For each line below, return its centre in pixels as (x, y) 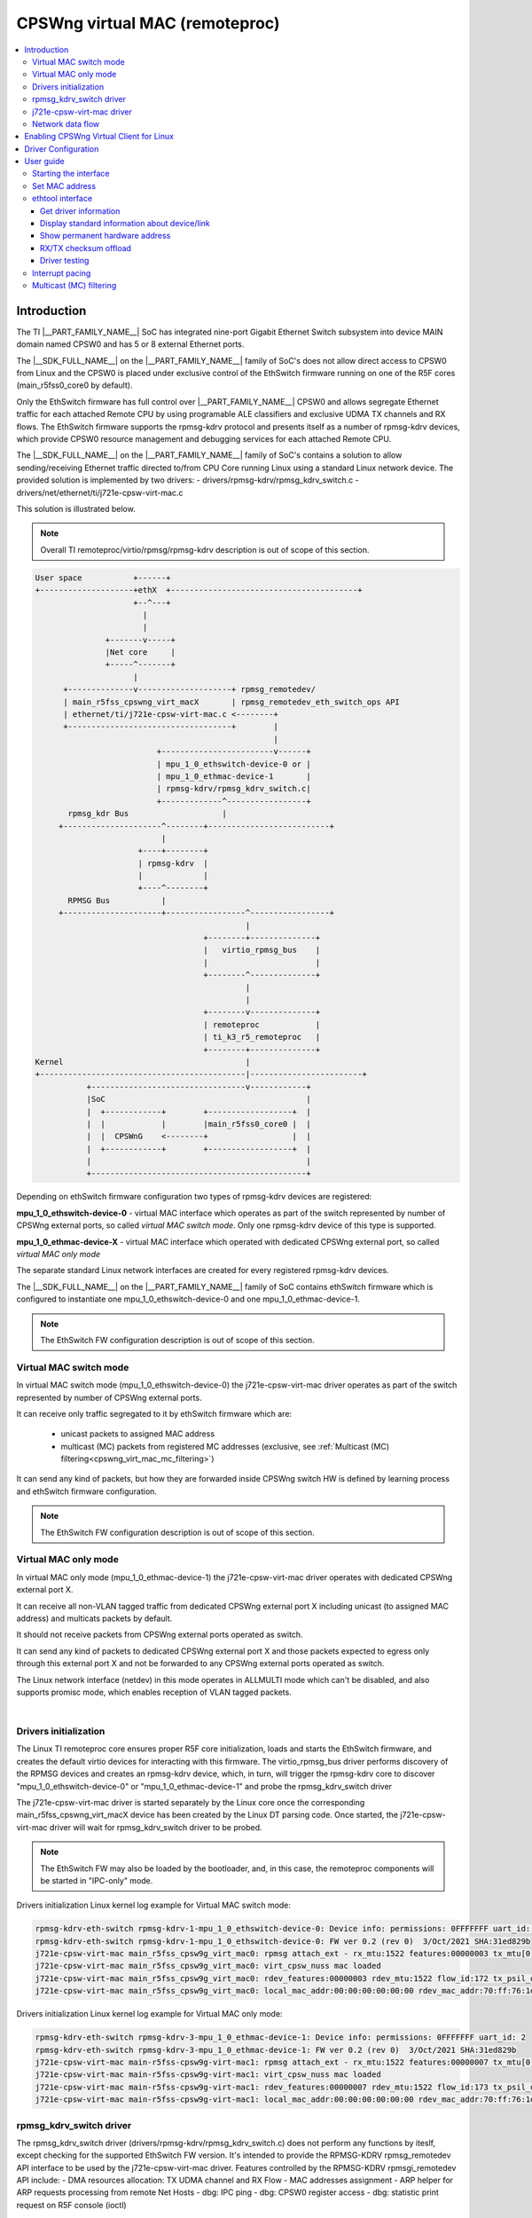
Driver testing (65, 261)
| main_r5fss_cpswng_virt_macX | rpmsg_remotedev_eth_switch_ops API (232, 702)
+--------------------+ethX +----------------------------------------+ (199, 590)
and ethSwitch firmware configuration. (86, 1491)
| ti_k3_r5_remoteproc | (262, 1037)
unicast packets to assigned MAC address (138, 1434)
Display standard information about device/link (125, 224)
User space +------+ (103, 578)
